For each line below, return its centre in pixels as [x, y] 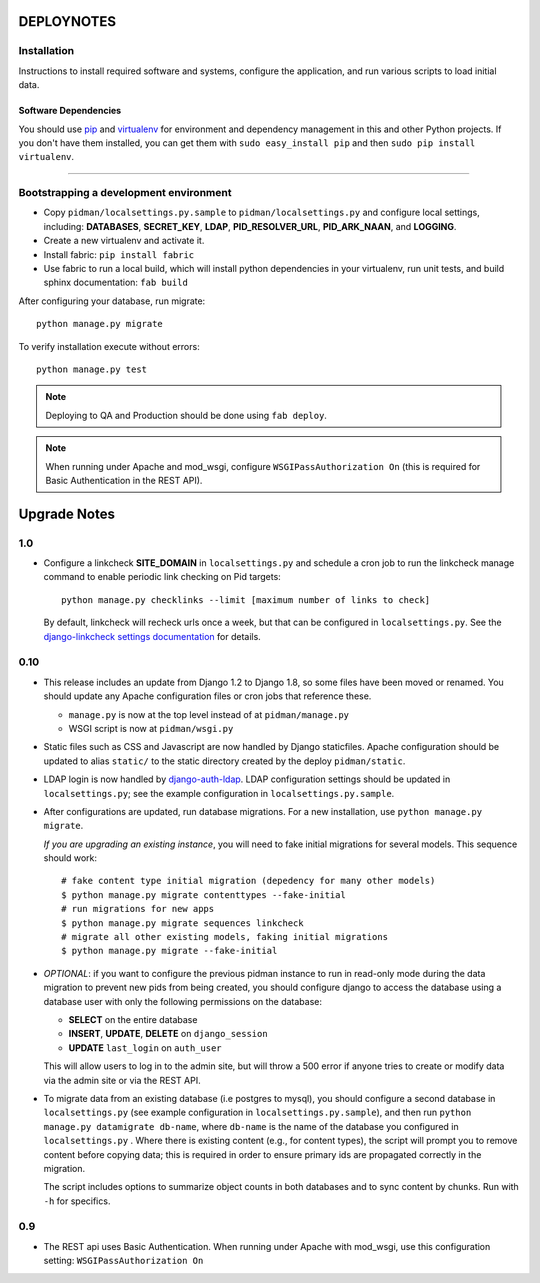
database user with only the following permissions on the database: [183, 1001]
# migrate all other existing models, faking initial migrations [225, 937]
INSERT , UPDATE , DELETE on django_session [168, 1034]
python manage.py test [92, 369]
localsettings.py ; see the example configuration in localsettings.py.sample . [219, 793]
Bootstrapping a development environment [125, 193]
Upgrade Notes [66, 513]
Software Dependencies [70, 111]
